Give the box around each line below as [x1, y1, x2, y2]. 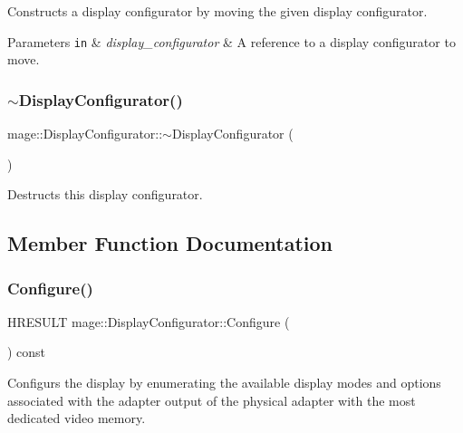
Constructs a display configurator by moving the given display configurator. [7, 2, 428, 20]
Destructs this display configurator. [7, 185, 203, 204]
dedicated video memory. [7, 409, 146, 428]
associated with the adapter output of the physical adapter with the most [7, 390, 416, 409]
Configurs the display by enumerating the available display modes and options [7, 373, 441, 392]
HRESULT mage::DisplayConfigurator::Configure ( [7, 312, 290, 331]
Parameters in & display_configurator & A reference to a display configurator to [7, 32, 456, 51]
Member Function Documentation [7, 229, 333, 257]
